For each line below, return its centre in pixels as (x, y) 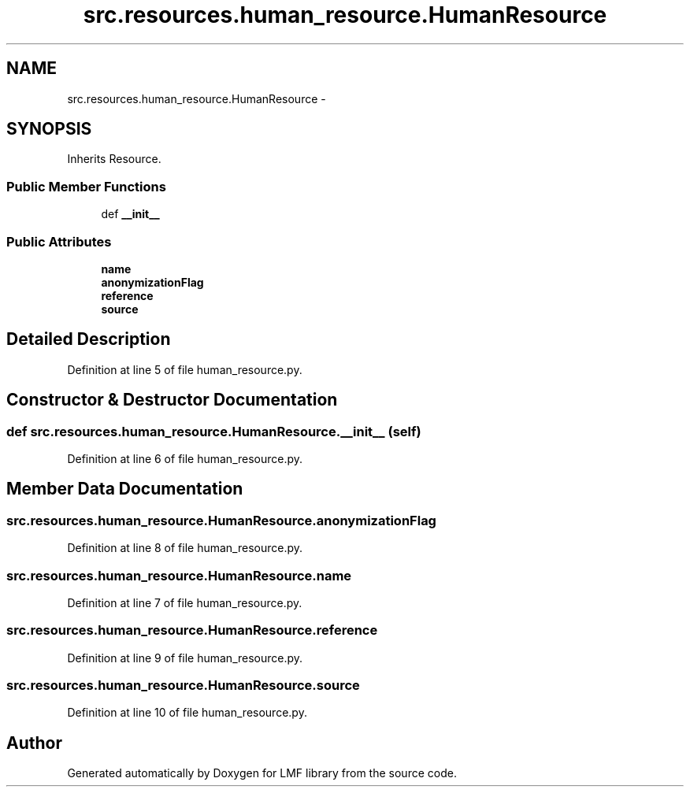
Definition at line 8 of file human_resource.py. (185, 548)
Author (34, 743)
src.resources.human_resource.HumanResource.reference (192, 630)
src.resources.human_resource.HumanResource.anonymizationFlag (221, 520)
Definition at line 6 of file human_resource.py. (185, 459)
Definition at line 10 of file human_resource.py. (187, 713)
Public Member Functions (86, 186)
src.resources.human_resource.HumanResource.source (183, 686)
